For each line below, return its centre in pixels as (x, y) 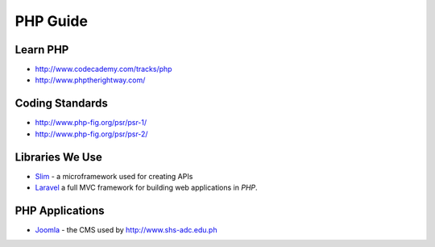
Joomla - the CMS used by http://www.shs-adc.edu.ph (126, 229)
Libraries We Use (58, 157)
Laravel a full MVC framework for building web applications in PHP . (146, 188)
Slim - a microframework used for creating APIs (114, 176)
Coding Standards (61, 104)
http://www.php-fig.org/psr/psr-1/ (91, 123)
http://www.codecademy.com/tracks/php (104, 69)
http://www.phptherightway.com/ (90, 80)
